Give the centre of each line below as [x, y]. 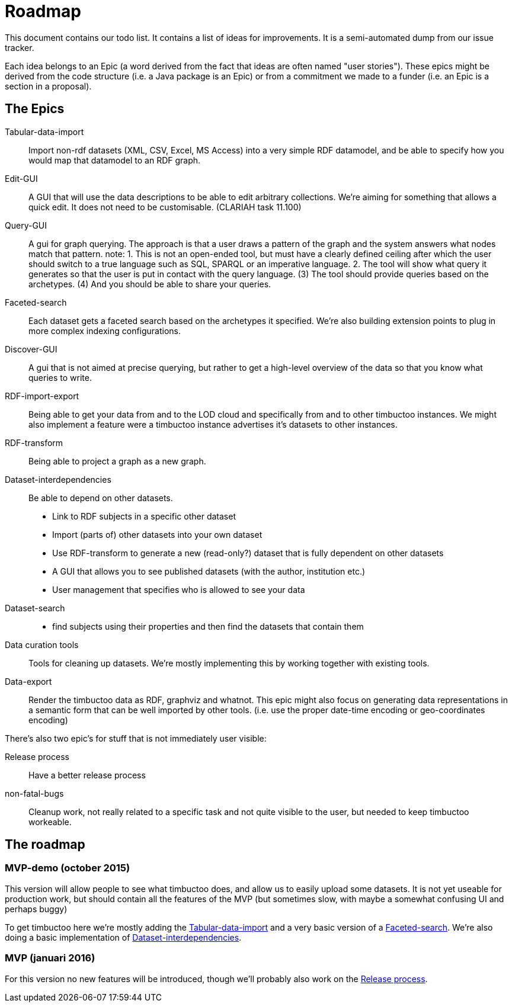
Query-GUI [26, 225]
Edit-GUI [21, 178]
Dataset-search [35, 608]
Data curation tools [42, 644]
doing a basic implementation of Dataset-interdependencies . [123, 937]
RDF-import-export [42, 396]
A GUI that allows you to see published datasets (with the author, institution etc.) [209, 571]
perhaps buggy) [36, 909]
